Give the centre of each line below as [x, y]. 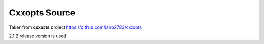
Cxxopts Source [42, 13]
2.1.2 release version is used [37, 36]
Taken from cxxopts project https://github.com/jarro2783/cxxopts [75, 27]
